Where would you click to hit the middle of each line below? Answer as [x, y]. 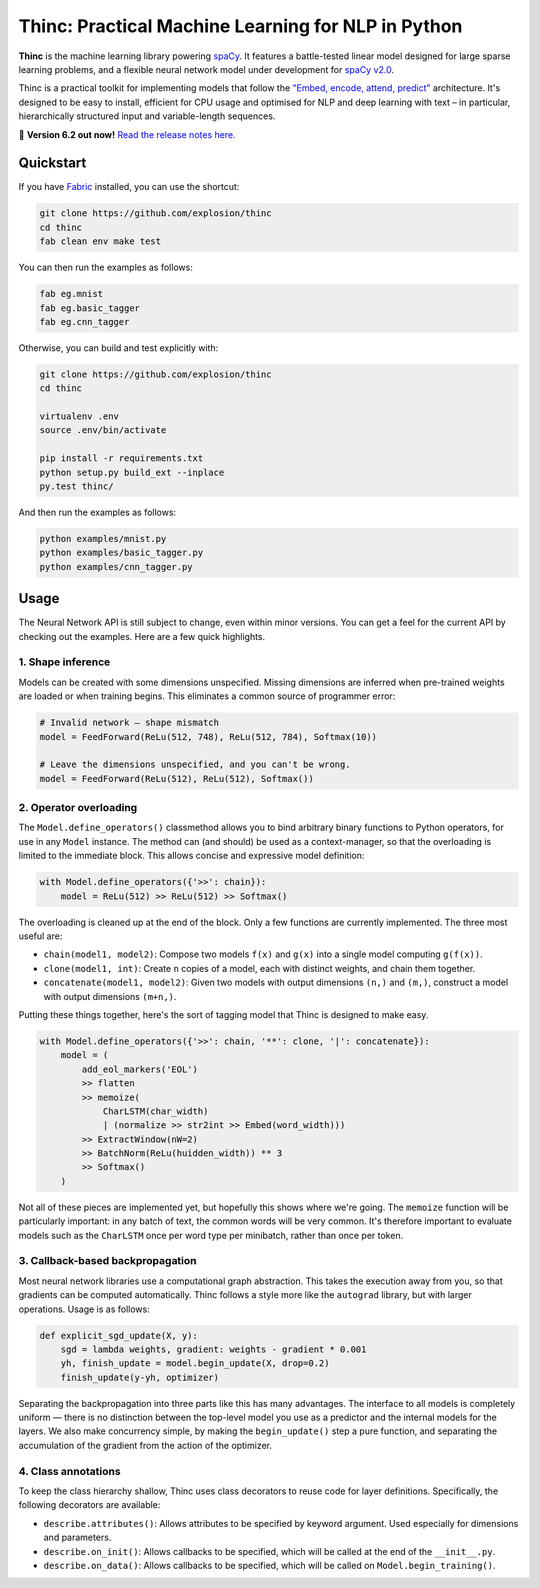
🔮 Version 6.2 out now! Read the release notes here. [127, 134]
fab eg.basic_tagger [89, 308]
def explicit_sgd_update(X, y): [119, 1335]
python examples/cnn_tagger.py [116, 566]
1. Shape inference [64, 662]
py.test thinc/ [76, 486]
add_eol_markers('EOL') [140, 1069]
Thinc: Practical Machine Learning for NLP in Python [240, 26]
